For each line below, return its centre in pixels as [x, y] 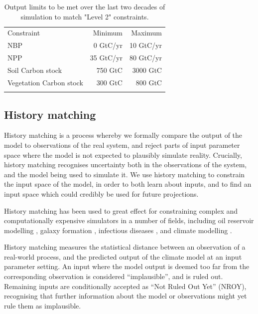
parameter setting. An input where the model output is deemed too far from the [127, 266]
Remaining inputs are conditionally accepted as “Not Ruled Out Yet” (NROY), [125, 286]
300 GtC [109, 82]
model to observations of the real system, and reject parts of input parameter [122, 145]
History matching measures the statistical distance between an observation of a [125, 247]
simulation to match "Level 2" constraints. [85, 16]
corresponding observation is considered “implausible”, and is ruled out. [114, 276]
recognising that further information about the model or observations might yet [126, 296]
